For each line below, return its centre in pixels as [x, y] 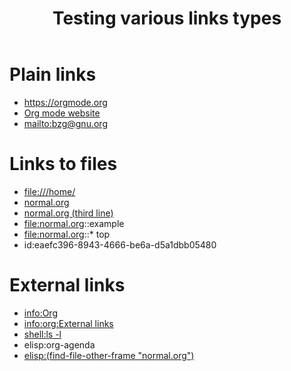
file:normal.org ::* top [67, 234]
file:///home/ [49, 191]
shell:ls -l [42, 334]
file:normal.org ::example [74, 223]
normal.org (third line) [68, 213]
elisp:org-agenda [59, 344]
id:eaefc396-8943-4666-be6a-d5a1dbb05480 [120, 244]
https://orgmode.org [65, 102]
